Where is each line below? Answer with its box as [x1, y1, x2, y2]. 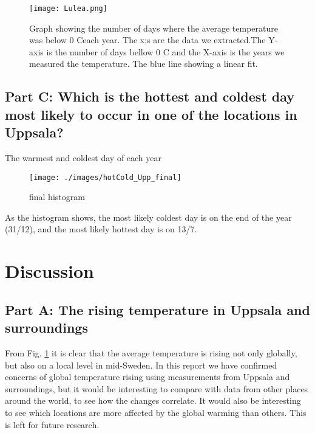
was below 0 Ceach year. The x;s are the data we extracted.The [29, 33, 266, 46]
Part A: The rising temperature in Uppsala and [5, 300, 310, 319]
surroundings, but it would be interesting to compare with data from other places [5, 382, 308, 395]
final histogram [29, 190, 85, 203]
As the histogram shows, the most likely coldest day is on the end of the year [5, 210, 292, 223]
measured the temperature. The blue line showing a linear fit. [29, 57, 258, 70]
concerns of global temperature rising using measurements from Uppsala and [5, 370, 290, 383]
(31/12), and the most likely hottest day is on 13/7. [5, 223, 197, 235]
